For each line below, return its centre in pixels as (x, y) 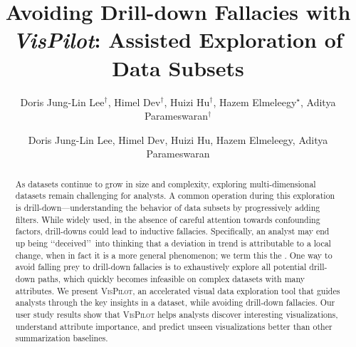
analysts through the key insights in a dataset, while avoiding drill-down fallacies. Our (175, 302)
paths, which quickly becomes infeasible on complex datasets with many (172, 278)
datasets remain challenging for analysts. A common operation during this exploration (175, 196)
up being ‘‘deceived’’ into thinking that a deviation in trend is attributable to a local (173, 243)
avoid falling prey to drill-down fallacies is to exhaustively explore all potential (161, 267)
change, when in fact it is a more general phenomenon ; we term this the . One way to (174, 255)
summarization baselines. (62, 338)
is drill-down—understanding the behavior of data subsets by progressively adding (168, 207)
